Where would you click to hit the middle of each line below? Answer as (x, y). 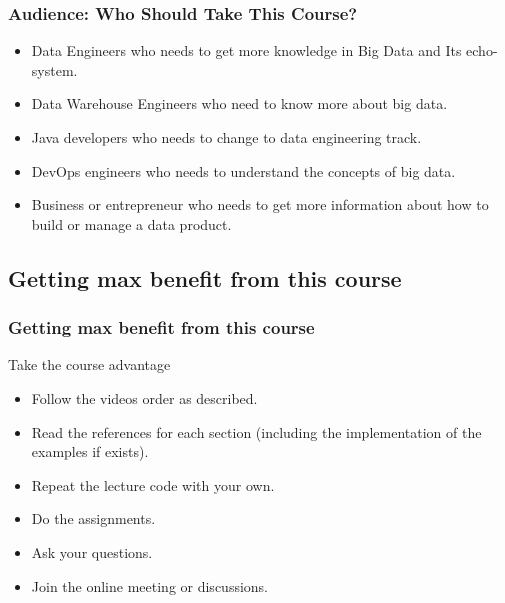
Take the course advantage (89, 364)
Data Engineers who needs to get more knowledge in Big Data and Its (246, 50)
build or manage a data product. (131, 223)
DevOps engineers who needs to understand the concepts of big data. (243, 170)
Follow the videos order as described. (144, 397)
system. (54, 69)
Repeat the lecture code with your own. (153, 484)
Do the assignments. (93, 518)
